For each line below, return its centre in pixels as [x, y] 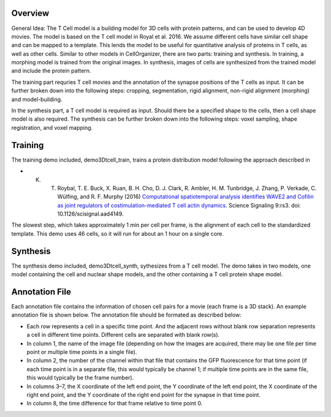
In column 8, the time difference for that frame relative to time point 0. [115, 404]
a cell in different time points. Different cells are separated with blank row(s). [123, 335]
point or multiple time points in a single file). [82, 352]
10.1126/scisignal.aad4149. [90, 214]
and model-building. [37, 99]
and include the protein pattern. [51, 71]
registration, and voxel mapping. [52, 127]
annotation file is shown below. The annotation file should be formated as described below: [127, 315]
